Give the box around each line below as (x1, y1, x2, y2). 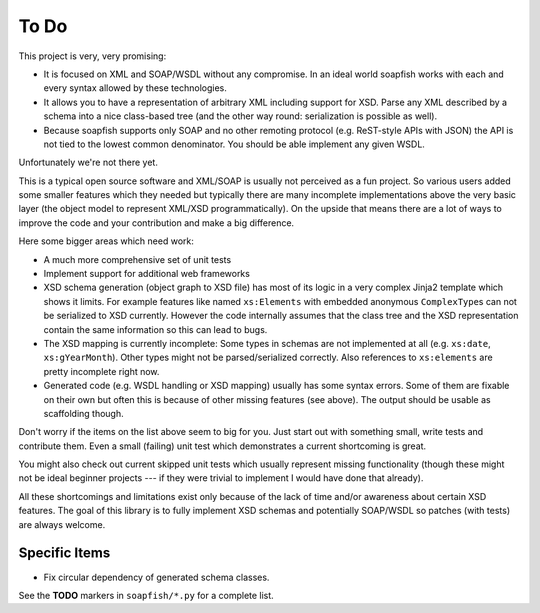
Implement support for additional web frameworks (43, 268, 250, 280)
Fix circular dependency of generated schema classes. (43, 571, 270, 583)
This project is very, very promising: (18, 50, 167, 62)
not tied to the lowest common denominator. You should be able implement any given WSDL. (43, 138, 425, 150)
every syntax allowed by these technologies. (43, 82, 227, 94)
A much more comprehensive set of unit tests (43, 253, 232, 265)
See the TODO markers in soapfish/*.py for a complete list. (18, 589, 274, 601)
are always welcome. (18, 518, 106, 530)
